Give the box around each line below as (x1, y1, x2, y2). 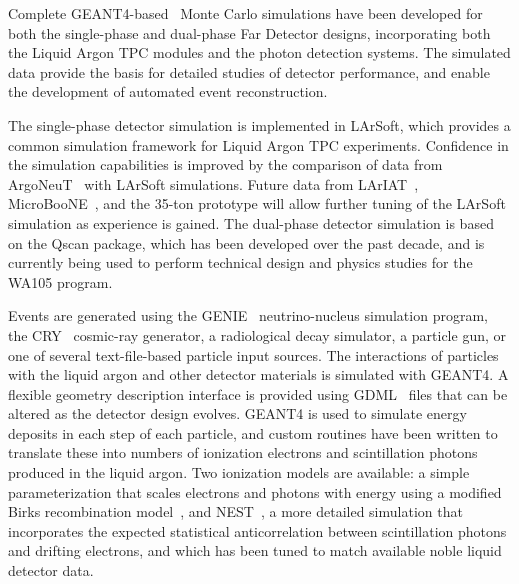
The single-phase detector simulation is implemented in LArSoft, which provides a (8, 114, 511, 135)
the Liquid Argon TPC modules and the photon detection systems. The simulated (8, 42, 511, 63)
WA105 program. (8, 271, 113, 292)
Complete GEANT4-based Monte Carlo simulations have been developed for (8, 3, 483, 23)
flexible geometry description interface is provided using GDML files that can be (8, 383, 508, 404)
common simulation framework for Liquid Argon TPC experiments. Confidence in (8, 134, 509, 155)
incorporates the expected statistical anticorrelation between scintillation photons (8, 520, 507, 541)
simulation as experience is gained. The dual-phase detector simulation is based (8, 212, 494, 233)
